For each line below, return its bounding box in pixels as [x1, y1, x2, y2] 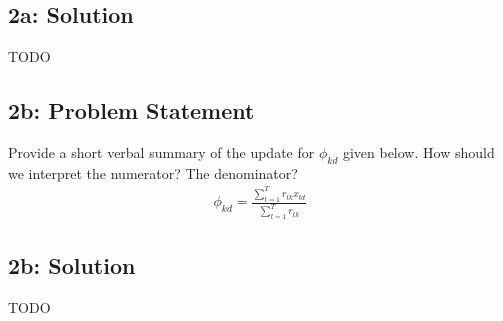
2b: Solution [8, 250, 136, 281]
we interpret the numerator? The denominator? [8, 162, 298, 183]
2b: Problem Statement [8, 95, 255, 126]
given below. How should [342, 142, 495, 162]
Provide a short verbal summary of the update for [8, 142, 315, 162]
